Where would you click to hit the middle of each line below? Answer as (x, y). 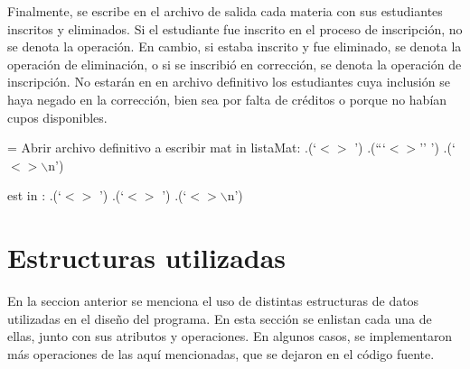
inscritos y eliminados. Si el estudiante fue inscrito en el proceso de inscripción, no (235, 28)
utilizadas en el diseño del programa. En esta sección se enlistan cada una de (220, 318)
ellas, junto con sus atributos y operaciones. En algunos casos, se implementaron (230, 336)
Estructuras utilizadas (147, 258)
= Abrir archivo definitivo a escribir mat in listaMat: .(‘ (162, 148)
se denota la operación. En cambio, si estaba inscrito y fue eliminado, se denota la (235, 46)
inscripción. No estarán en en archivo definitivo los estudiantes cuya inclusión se (229, 82)
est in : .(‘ (34, 195)
